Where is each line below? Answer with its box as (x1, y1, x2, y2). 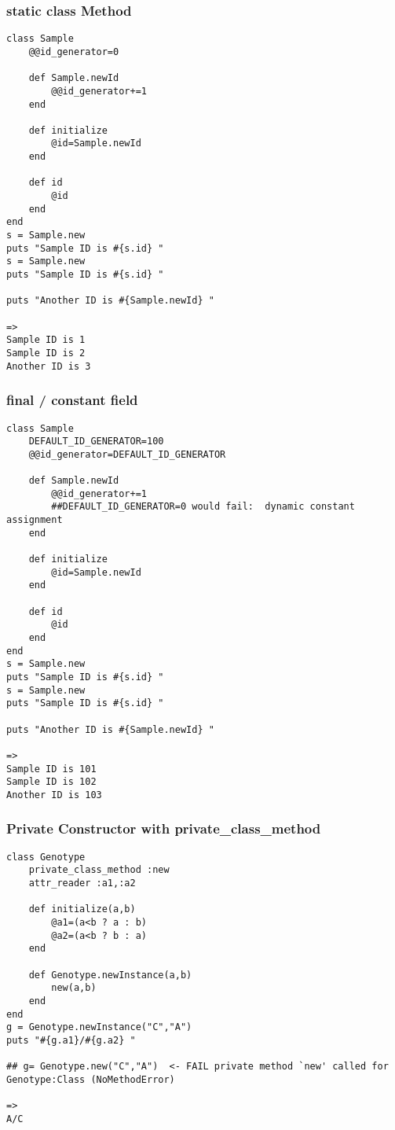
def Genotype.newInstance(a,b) (28, 969, 192, 981)
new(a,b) (51, 982, 97, 994)
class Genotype (6, 851, 86, 863)
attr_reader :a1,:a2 (28, 878, 136, 889)
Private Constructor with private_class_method (6, 819, 321, 838)
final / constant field (6, 390, 138, 410)
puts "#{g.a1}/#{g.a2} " (6, 1034, 136, 1046)
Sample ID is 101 (6, 763, 97, 775)
